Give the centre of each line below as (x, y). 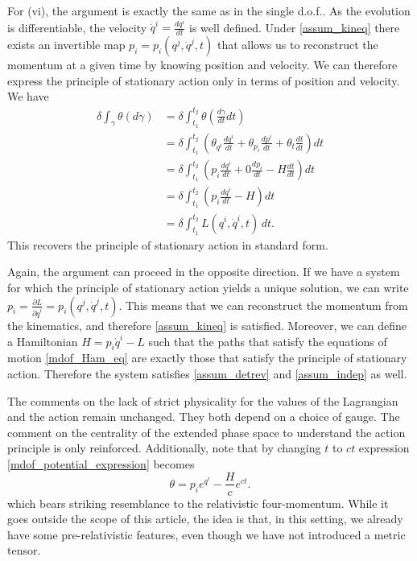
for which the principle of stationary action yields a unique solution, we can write (208, 287)
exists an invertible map (66, 45)
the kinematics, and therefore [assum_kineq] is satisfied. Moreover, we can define (207, 325)
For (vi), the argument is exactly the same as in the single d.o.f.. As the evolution (209, 10)
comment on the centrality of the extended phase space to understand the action (206, 432)
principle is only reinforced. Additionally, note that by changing (164, 448)
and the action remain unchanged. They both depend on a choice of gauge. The (204, 417)
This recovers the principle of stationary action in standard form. (168, 244)
